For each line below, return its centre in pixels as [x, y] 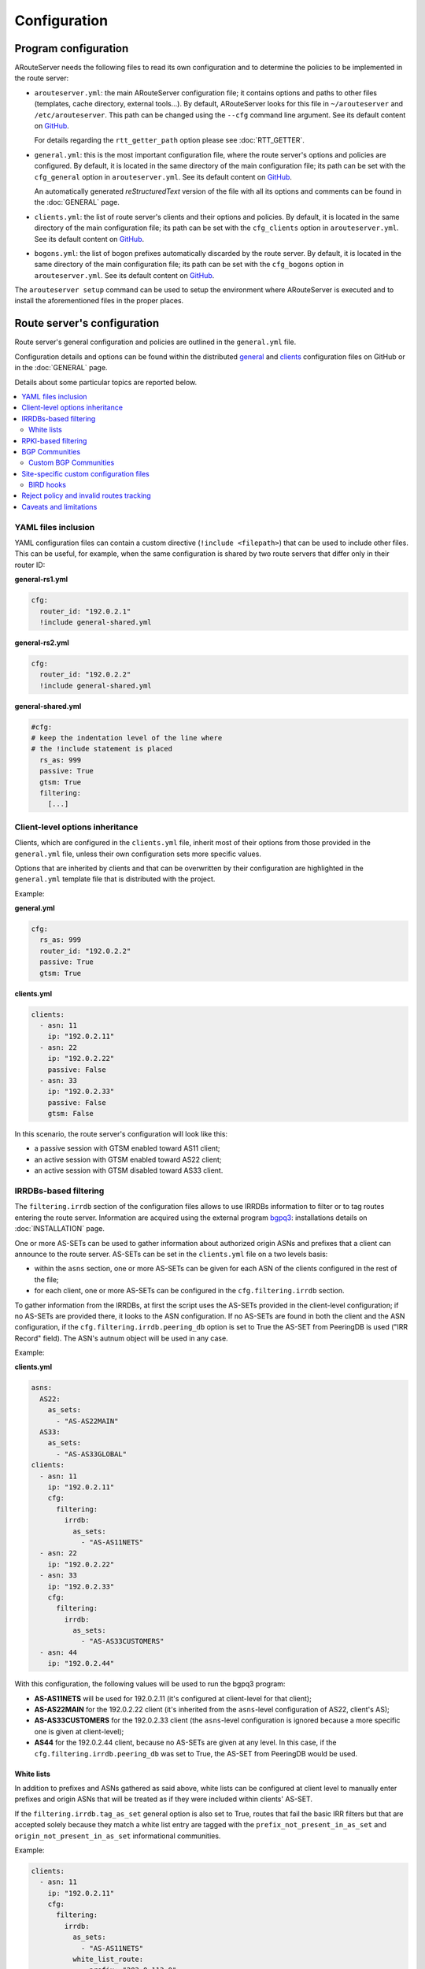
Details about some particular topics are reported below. [106, 382]
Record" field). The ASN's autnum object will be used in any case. [121, 1338]
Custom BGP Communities [72, 463]
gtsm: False [71, 1114]
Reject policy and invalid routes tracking [86, 495]
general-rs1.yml [41, 580]
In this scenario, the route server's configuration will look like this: [121, 1134]
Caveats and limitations [59, 506]
